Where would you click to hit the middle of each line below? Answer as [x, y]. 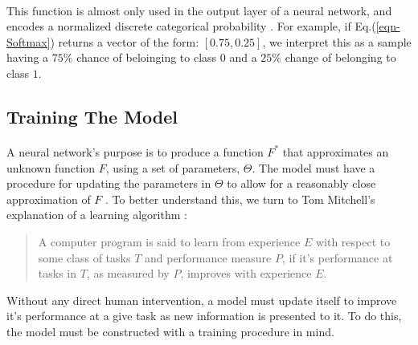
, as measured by [128, 273]
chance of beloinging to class [147, 57]
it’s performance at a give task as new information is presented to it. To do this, [204, 316]
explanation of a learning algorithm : [97, 215]
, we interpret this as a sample [337, 41]
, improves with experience [246, 273]
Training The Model [92, 116]
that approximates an [336, 151]
